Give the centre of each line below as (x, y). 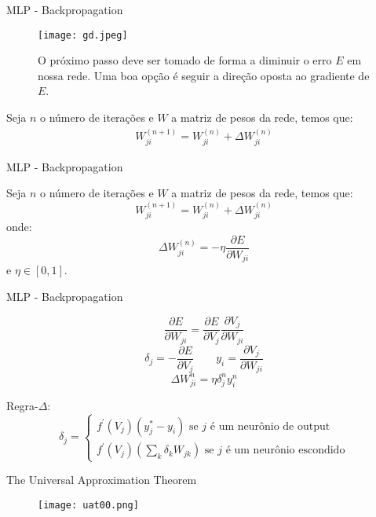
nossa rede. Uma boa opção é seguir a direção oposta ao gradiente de (204, 75)
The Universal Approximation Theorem (102, 480)
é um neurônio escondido (285, 451)
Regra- (22, 405)
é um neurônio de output (270, 426)
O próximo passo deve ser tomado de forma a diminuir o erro (185, 60)
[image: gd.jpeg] (83, 35)
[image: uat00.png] (88, 506)
